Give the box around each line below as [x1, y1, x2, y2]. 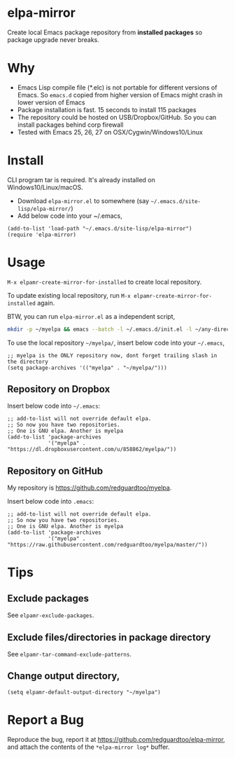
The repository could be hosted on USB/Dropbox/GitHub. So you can [17, 113, 217, 121]
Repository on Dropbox [7, 383, 111, 395]
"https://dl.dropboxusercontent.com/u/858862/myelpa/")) [7, 446, 177, 453]
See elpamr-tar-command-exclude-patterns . [7, 650, 131, 659]
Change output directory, [7, 670, 120, 682]
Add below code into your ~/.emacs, [17, 212, 122, 220]
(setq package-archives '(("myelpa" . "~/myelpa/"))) [7, 364, 168, 371]
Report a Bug [7, 712, 84, 728]
